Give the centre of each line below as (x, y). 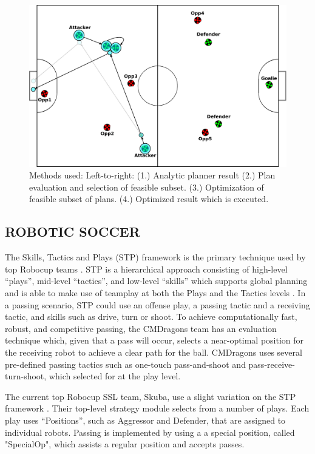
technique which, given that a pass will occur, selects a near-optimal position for (154, 340)
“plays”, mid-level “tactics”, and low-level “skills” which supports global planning (156, 281)
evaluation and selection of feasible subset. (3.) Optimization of (147, 187)
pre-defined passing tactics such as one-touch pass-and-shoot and (125, 364)
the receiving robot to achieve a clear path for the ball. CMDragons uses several (154, 352)
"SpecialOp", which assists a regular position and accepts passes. (125, 444)
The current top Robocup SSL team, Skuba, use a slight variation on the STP (151, 396)
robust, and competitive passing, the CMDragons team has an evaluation (141, 328)
